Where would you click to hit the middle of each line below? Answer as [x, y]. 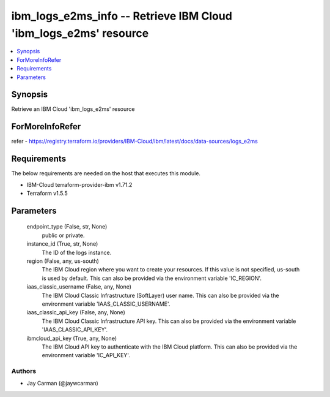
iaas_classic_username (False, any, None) [79, 287]
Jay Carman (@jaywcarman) [63, 384]
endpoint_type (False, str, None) [67, 227]
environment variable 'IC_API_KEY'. [86, 355]
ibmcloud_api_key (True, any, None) [72, 338]
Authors [24, 371]
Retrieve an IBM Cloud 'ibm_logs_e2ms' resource [73, 109]
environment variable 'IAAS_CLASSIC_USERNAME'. [106, 304]
